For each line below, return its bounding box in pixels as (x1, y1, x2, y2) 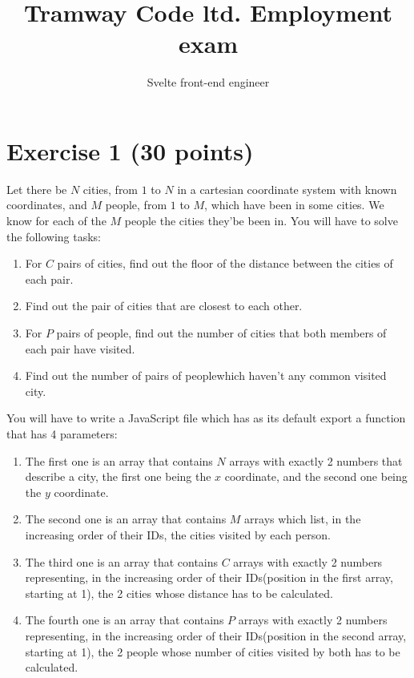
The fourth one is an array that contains (25, 611, 224, 628)
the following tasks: (6, 228, 101, 244)
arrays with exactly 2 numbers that (229, 452, 403, 469)
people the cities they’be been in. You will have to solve (124, 212, 398, 229)
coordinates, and (6, 196, 87, 213)
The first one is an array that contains (25, 452, 213, 469)
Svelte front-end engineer (147, 74, 270, 91)
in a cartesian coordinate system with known (177, 180, 397, 197)
